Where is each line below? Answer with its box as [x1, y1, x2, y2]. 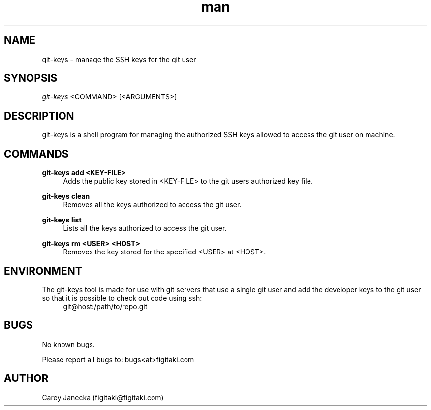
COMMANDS [4, 147, 69, 160]
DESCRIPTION [4, 109, 74, 122]
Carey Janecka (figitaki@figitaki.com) [42, 393, 164, 402]
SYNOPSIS [4, 72, 58, 85]
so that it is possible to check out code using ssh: [42, 293, 202, 302]
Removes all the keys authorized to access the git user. [63, 200, 242, 209]
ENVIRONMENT [4, 264, 82, 277]
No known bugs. [42, 340, 95, 348]
